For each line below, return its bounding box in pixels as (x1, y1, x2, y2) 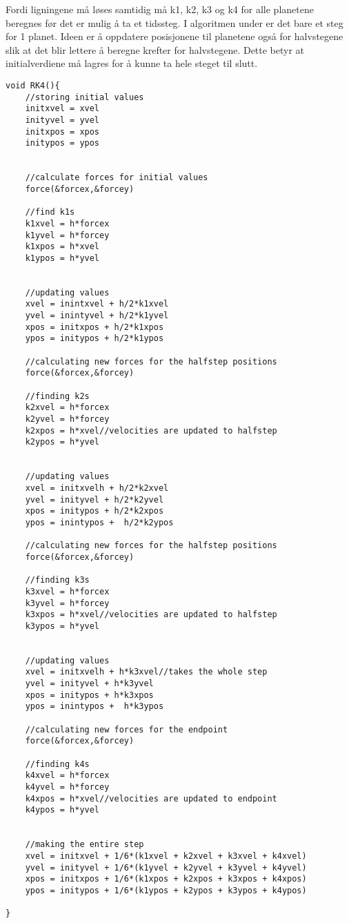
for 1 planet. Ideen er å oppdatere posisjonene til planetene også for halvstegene (6, 29, 343, 43)
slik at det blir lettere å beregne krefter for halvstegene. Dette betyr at (6, 42, 305, 57)
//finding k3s (25, 575, 90, 585)
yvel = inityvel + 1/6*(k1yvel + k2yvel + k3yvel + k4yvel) (25, 862, 307, 873)
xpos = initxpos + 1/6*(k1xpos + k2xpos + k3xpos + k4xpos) (25, 874, 307, 884)
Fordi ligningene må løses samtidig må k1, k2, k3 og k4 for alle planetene (6, 2, 314, 16)
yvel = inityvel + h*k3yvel (25, 679, 154, 689)
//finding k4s (25, 759, 90, 769)
